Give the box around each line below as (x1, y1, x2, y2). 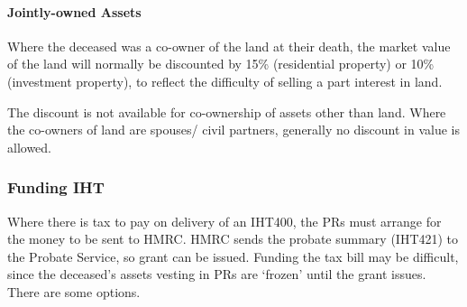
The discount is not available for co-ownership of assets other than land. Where (7, 102, 446, 121)
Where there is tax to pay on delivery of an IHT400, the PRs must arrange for (7, 211, 442, 230)
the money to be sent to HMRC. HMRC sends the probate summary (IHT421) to (7, 229, 459, 248)
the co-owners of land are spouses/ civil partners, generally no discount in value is (7, 120, 460, 139)
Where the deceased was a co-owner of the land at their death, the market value (7, 36, 451, 55)
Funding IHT (7, 176, 105, 199)
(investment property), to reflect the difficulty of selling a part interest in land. (7, 71, 443, 90)
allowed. (7, 137, 51, 156)
